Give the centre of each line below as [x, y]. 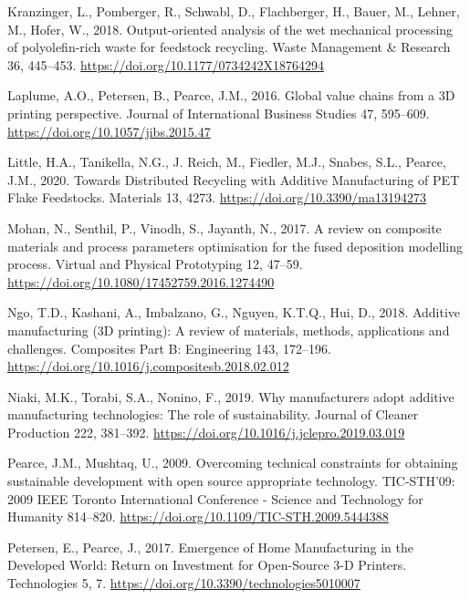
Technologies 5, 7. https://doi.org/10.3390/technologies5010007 [184, 583]
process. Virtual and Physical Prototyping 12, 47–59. [155, 264]
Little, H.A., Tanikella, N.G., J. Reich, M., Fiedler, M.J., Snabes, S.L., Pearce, [227, 162]
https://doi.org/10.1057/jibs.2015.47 [109, 131]
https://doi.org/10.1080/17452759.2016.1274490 [141, 281]
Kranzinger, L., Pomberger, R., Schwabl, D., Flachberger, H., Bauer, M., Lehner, [234, 11]
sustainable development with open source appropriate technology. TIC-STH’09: [231, 481]
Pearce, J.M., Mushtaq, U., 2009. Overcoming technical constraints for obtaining [233, 463]
